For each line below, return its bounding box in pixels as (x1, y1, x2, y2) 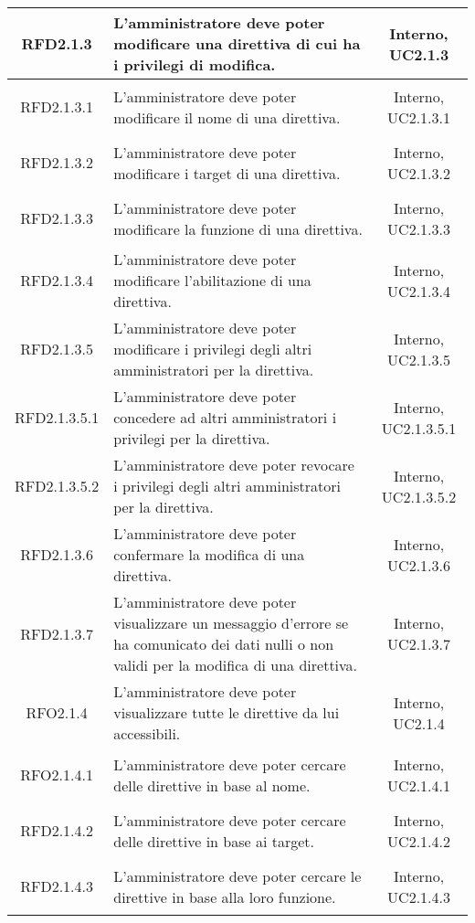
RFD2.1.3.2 (20, 152, 94, 173)
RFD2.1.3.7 (20, 622, 94, 644)
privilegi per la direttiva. (113, 428, 270, 449)
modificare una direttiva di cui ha (113, 33, 361, 54)
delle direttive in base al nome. (113, 774, 311, 796)
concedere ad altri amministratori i (113, 407, 337, 428)
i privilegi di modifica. (113, 54, 276, 75)
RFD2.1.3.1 (20, 96, 94, 117)
